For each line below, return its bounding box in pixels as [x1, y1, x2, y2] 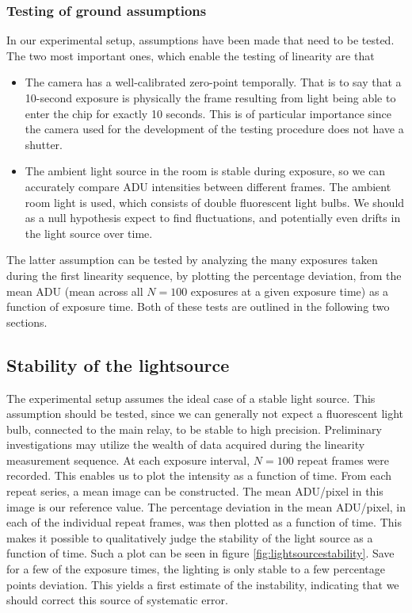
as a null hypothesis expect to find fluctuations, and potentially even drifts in [25, 209, 401, 226]
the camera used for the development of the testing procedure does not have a [25, 121, 404, 137]
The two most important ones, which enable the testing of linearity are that [6, 47, 375, 63]
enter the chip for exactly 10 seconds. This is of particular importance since [25, 105, 391, 121]
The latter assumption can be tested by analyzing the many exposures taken [6, 251, 378, 268]
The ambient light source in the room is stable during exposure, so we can [25, 163, 386, 179]
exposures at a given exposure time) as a [190, 282, 389, 299]
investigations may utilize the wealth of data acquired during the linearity [6, 436, 365, 453]
